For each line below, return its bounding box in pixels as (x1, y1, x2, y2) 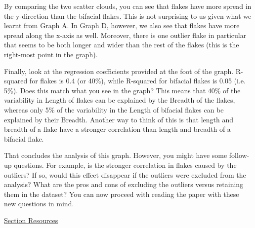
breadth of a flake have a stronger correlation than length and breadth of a (4, 124, 231, 134)
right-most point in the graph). (4, 49, 98, 59)
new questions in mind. (4, 198, 74, 209)
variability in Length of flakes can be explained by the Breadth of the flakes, (4, 95, 235, 105)
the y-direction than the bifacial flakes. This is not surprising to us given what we (4, 10, 252, 21)
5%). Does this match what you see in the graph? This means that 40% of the (4, 85, 241, 95)
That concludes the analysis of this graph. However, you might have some (4, 150, 227, 160)
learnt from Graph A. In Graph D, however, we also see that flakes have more (4, 20, 240, 31)
